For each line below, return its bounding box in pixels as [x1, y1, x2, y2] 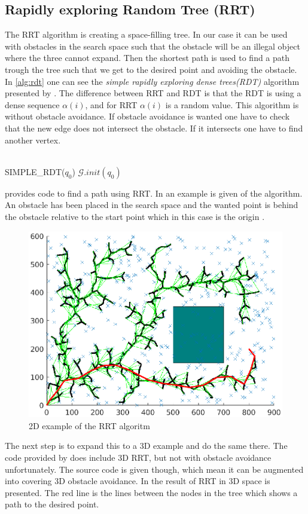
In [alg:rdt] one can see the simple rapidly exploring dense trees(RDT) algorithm [5, 75, 300, 87]
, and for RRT [85, 98, 138, 111]
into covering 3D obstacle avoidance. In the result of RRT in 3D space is [5, 475, 270, 487]
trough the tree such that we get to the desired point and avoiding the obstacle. [5, 63, 297, 75]
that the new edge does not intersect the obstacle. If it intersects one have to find [5, 121, 303, 134]
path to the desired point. [5, 498, 99, 510]
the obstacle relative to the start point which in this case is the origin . [5, 210, 265, 222]
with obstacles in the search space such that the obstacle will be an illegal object [5, 39, 300, 52]
